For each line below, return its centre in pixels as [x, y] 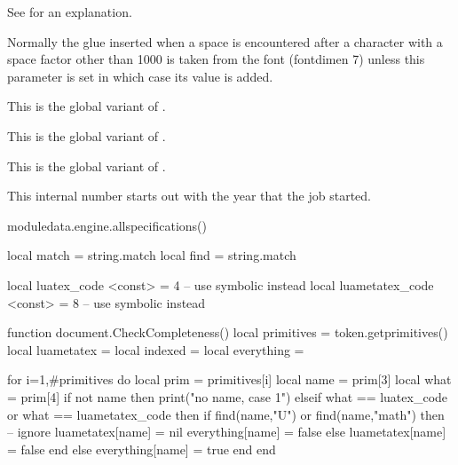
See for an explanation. [70, 12]
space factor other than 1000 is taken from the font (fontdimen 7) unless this [216, 59]
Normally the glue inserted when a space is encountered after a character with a [225, 41]
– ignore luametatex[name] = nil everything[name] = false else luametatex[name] [227, 432]
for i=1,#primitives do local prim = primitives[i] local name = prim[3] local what [229, 379]
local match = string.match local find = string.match [152, 255]
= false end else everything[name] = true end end [142, 449]
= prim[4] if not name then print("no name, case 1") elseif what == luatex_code [228, 396]
